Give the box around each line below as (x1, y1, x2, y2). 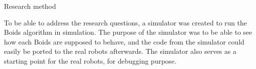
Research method (4, 1, 56, 11)
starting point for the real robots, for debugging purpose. (4, 55, 176, 66)
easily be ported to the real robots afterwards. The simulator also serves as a (4, 46, 237, 56)
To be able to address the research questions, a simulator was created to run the (4, 17, 247, 27)
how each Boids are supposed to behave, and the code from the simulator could (4, 36, 245, 46)
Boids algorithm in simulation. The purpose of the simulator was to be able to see (4, 27, 253, 37)
